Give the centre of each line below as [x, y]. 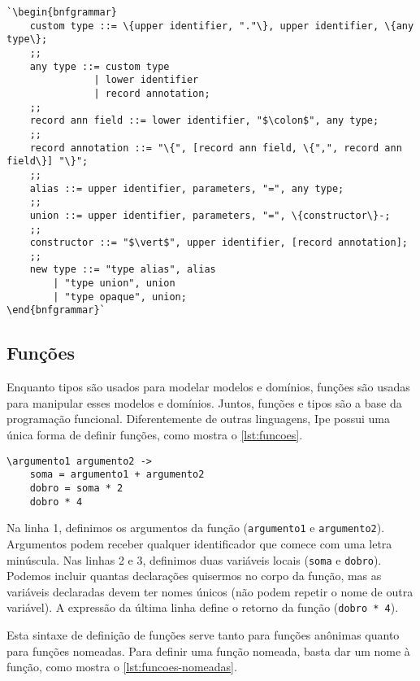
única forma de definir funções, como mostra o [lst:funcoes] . [155, 435]
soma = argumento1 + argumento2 [117, 475]
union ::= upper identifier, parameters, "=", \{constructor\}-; [210, 215]
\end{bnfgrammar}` [56, 310]
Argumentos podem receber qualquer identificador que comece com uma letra [199, 543]
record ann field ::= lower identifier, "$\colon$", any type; [204, 121]
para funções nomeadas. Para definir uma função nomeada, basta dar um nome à [208, 650]
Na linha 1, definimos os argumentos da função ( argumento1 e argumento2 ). [196, 528]
